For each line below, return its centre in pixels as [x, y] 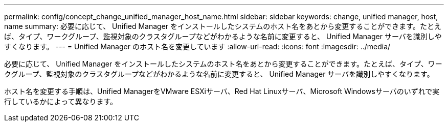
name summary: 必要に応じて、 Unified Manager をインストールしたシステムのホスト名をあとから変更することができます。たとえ [223, 26]
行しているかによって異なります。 [61, 101]
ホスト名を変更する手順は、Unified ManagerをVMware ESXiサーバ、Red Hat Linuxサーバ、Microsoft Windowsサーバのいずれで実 [222, 91]
